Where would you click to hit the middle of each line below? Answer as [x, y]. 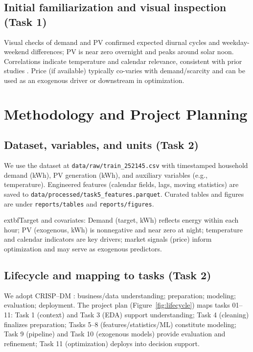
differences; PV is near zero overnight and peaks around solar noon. [132, 52]
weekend [16, 52]
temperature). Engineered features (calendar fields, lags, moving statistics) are [121, 184]
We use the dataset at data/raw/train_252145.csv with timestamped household [126, 165]
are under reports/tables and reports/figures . [79, 203]
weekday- [236, 42]
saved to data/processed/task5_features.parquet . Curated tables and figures [124, 194]
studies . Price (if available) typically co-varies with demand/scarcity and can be [125, 71]
